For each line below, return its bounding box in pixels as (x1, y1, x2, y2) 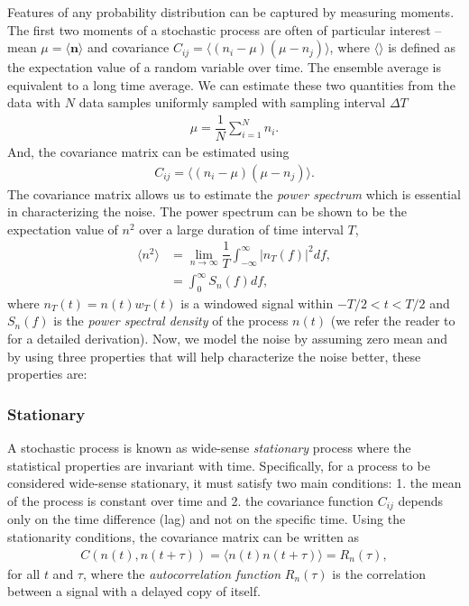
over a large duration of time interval (139, 219, 344, 238)
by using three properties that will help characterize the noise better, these (7, 346, 421, 365)
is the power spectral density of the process (53, 311, 289, 330)
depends (398, 491, 444, 510)
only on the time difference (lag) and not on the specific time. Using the (7, 510, 406, 528)
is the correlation (332, 564, 426, 583)
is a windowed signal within (180, 293, 334, 312)
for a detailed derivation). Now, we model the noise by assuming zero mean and (7, 329, 447, 348)
